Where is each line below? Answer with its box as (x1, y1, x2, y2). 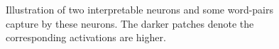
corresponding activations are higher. (6, 30, 166, 45)
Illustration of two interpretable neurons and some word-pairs (6, 2, 274, 16)
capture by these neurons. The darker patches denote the (6, 16, 254, 31)
